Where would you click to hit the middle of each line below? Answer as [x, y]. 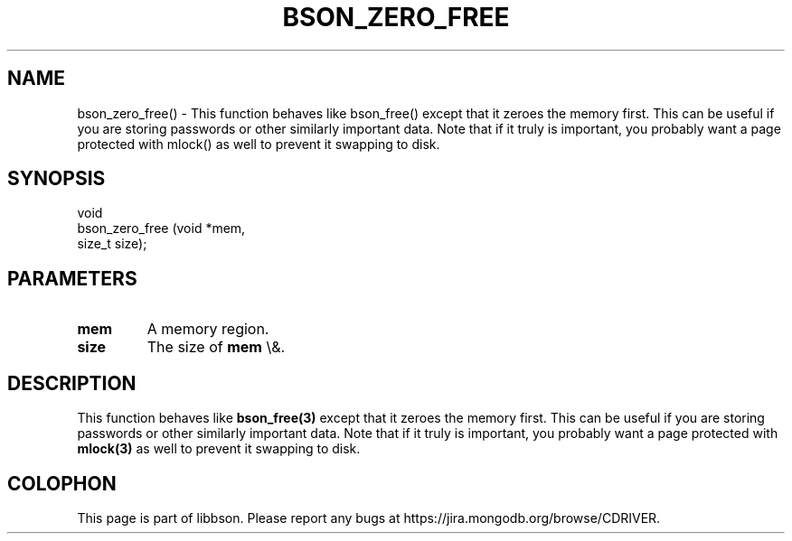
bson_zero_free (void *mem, [161, 229]
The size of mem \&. [216, 347]
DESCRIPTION [72, 383]
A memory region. [208, 329]
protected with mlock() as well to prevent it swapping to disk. [259, 144]
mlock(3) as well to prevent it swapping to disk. [219, 449]
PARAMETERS [72, 278]
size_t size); [112, 244]
